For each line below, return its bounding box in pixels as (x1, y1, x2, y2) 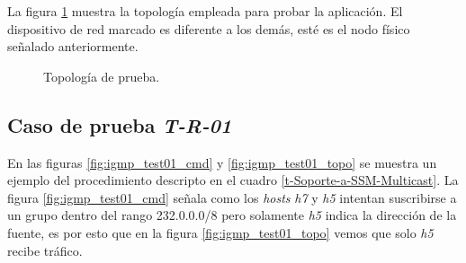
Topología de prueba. (43, 66, 160, 85)
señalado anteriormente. (7, 37, 139, 56)
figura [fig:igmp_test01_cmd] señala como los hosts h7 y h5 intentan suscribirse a (7, 188, 457, 206)
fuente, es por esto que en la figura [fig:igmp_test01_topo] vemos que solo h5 (7, 223, 434, 241)
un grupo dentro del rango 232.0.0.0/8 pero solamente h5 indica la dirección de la (7, 206, 457, 224)
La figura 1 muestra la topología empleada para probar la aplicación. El (7, 2, 403, 20)
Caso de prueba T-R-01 (7, 110, 232, 138)
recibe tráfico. (7, 241, 83, 259)
